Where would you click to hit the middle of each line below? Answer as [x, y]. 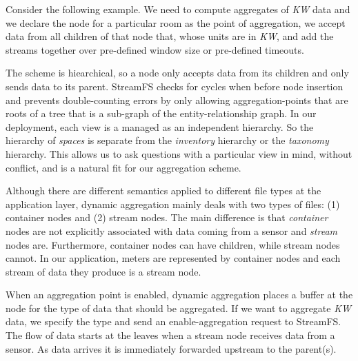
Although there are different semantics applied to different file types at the [163, 190]
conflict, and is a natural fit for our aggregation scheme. [123, 167]
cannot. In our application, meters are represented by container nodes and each [173, 258]
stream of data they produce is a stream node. [103, 271]
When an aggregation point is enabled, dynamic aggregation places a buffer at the [179, 295]
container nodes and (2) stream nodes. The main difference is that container [167, 217]
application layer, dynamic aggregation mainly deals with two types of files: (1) [173, 204]
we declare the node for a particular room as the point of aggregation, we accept [176, 22]
